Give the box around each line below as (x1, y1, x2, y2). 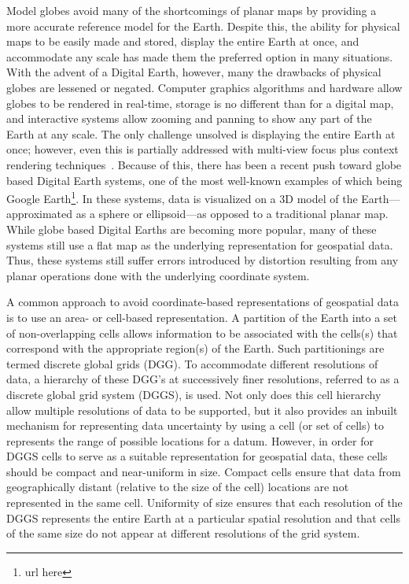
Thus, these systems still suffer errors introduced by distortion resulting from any (6, 252, 399, 268)
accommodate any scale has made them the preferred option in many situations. (6, 48, 393, 65)
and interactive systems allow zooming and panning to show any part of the (6, 110, 372, 127)
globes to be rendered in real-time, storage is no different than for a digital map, (6, 94, 394, 111)
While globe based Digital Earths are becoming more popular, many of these (6, 220, 377, 237)
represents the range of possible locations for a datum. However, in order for (6, 432, 374, 449)
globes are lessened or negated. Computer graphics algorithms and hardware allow (6, 79, 403, 95)
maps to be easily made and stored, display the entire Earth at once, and (6, 33, 359, 50)
